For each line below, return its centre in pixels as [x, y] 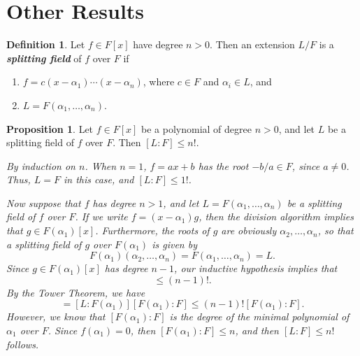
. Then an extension [252, 44]
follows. [23, 344]
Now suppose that [44, 202]
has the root [223, 165]
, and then [257, 330]
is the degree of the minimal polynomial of [259, 316]
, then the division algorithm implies [276, 216]
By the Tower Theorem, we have [76, 292]
